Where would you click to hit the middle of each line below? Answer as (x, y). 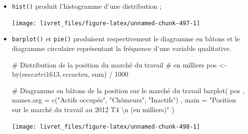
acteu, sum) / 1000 (100, 74)
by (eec (21, 74)
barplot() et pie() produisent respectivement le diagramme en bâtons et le (126, 39)
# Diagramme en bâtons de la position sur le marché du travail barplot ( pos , (128, 90)
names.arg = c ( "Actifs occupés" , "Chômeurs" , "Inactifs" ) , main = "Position (124, 100)
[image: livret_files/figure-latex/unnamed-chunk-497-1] (106, 23)
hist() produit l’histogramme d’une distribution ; (87, 6)
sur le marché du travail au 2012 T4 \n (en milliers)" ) (93, 109)
